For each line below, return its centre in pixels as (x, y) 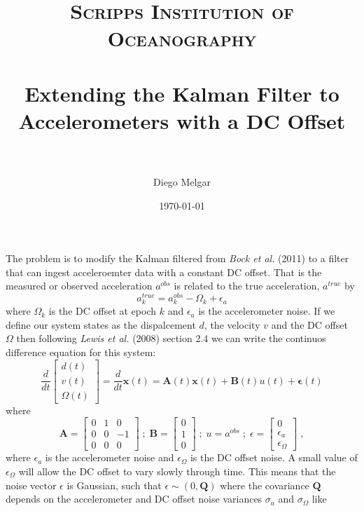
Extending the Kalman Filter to (182, 93)
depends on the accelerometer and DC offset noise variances (134, 499)
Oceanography (182, 38)
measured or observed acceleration (79, 286)
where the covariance (265, 485)
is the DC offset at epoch (102, 311)
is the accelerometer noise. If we (267, 311)
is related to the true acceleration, (247, 286)
